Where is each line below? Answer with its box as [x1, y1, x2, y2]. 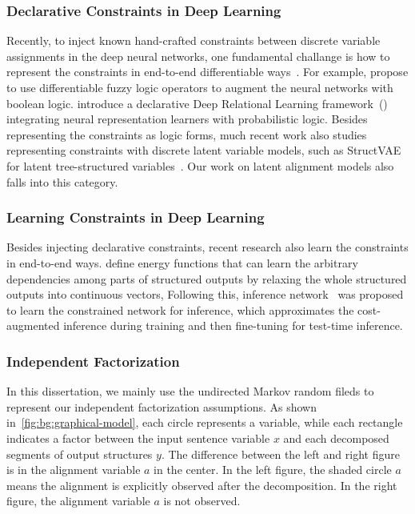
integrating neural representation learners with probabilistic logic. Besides [6, 110, 368, 127]
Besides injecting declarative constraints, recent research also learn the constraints [6, 239, 409, 255]
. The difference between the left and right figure [161, 445, 400, 462]
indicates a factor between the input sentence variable [6, 429, 270, 446]
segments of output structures [6, 445, 153, 462]
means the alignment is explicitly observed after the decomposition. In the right [6, 476, 397, 493]
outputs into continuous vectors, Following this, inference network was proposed [6, 286, 404, 303]
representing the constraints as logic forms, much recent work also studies [6, 126, 367, 143]
